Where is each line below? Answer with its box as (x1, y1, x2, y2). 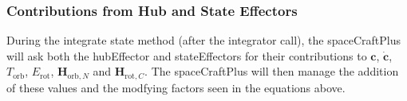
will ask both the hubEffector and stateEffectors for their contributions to (6, 47, 367, 64)
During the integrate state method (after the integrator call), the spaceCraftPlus (6, 32, 401, 49)
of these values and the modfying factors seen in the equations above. (6, 79, 346, 95)
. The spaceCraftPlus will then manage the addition (144, 63, 399, 80)
